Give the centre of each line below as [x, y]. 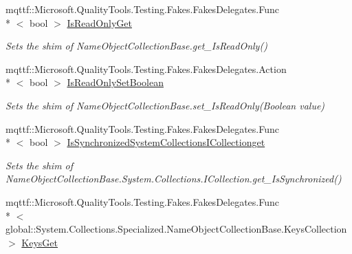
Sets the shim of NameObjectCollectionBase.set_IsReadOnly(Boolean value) [165, 105]
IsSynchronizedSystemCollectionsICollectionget [166, 142]
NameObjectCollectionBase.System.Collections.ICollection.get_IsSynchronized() [174, 179]
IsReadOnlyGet [99, 22]
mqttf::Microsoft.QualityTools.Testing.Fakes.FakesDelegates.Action [146, 68]
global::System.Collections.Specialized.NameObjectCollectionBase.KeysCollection [176, 229]
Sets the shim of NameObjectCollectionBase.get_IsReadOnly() [136, 46]
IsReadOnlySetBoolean [115, 82]
